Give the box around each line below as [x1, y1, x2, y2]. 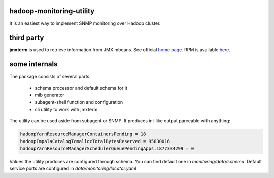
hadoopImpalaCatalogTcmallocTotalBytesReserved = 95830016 [20, 138, 170, 144]
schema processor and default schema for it [35, 85, 128, 91]
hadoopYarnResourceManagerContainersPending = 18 [20, 131, 146, 137]
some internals [9, 60, 58, 68]
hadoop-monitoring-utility [9, 7, 95, 15]
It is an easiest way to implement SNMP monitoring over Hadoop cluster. [9, 20, 161, 26]
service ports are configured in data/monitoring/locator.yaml [9, 165, 136, 172]
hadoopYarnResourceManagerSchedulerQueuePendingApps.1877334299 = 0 [20, 146, 194, 152]
